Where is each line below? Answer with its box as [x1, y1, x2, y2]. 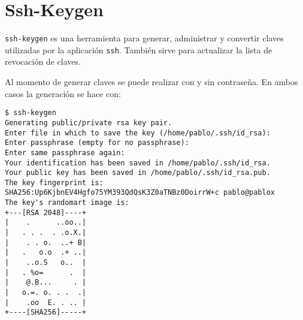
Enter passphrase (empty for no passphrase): [5, 138, 189, 147]
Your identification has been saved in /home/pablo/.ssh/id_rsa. [5, 158, 271, 167]
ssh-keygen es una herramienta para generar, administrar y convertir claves [5, 32, 284, 44]
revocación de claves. [5, 55, 81, 68]
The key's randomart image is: [5, 198, 129, 207]
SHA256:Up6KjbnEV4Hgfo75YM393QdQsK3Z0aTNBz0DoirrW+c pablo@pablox [5, 188, 275, 197]
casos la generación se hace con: [5, 87, 121, 99]
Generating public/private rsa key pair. [5, 118, 172, 127]
